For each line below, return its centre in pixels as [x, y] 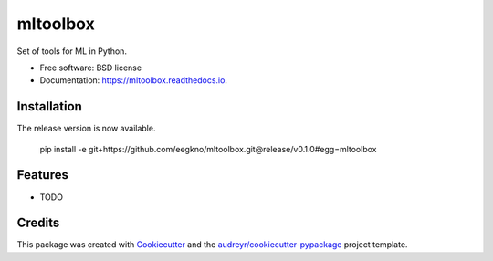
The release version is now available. [86, 129]
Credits [38, 223]
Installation [49, 106]
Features [42, 175]
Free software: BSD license [90, 68]
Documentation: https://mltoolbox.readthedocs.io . [134, 80]
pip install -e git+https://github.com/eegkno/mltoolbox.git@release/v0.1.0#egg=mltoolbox [208, 149]
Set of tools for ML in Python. [72, 51]
